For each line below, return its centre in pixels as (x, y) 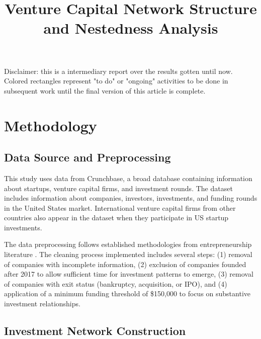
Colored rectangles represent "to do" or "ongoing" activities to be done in (116, 81)
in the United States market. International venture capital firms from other (120, 207)
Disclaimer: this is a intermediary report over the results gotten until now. (118, 71)
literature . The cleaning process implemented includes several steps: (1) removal (128, 254)
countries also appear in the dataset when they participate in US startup (116, 218)
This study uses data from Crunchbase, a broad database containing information (128, 178)
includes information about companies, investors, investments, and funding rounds (131, 198)
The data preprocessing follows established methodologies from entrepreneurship (128, 244)
